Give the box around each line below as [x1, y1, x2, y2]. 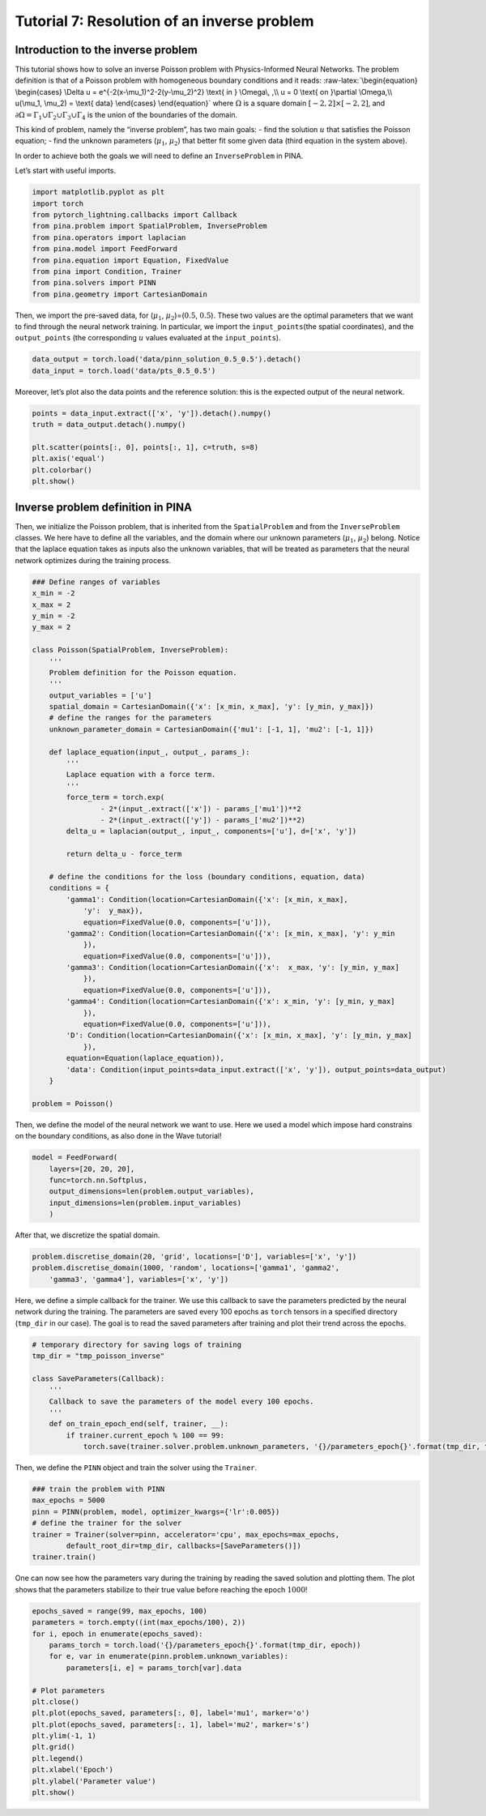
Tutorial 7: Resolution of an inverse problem [15, 12, 314, 30]
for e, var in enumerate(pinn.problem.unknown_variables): [49, 1651, 289, 1661]
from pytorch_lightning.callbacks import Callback [32, 210, 238, 219]
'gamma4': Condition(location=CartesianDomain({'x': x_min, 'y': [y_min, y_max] [66, 997, 396, 1006]
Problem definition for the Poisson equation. [49, 668, 238, 677]
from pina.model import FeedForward [32, 244, 178, 254]
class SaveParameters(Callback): [32, 1374, 165, 1383]
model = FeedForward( [32, 1153, 118, 1162]
